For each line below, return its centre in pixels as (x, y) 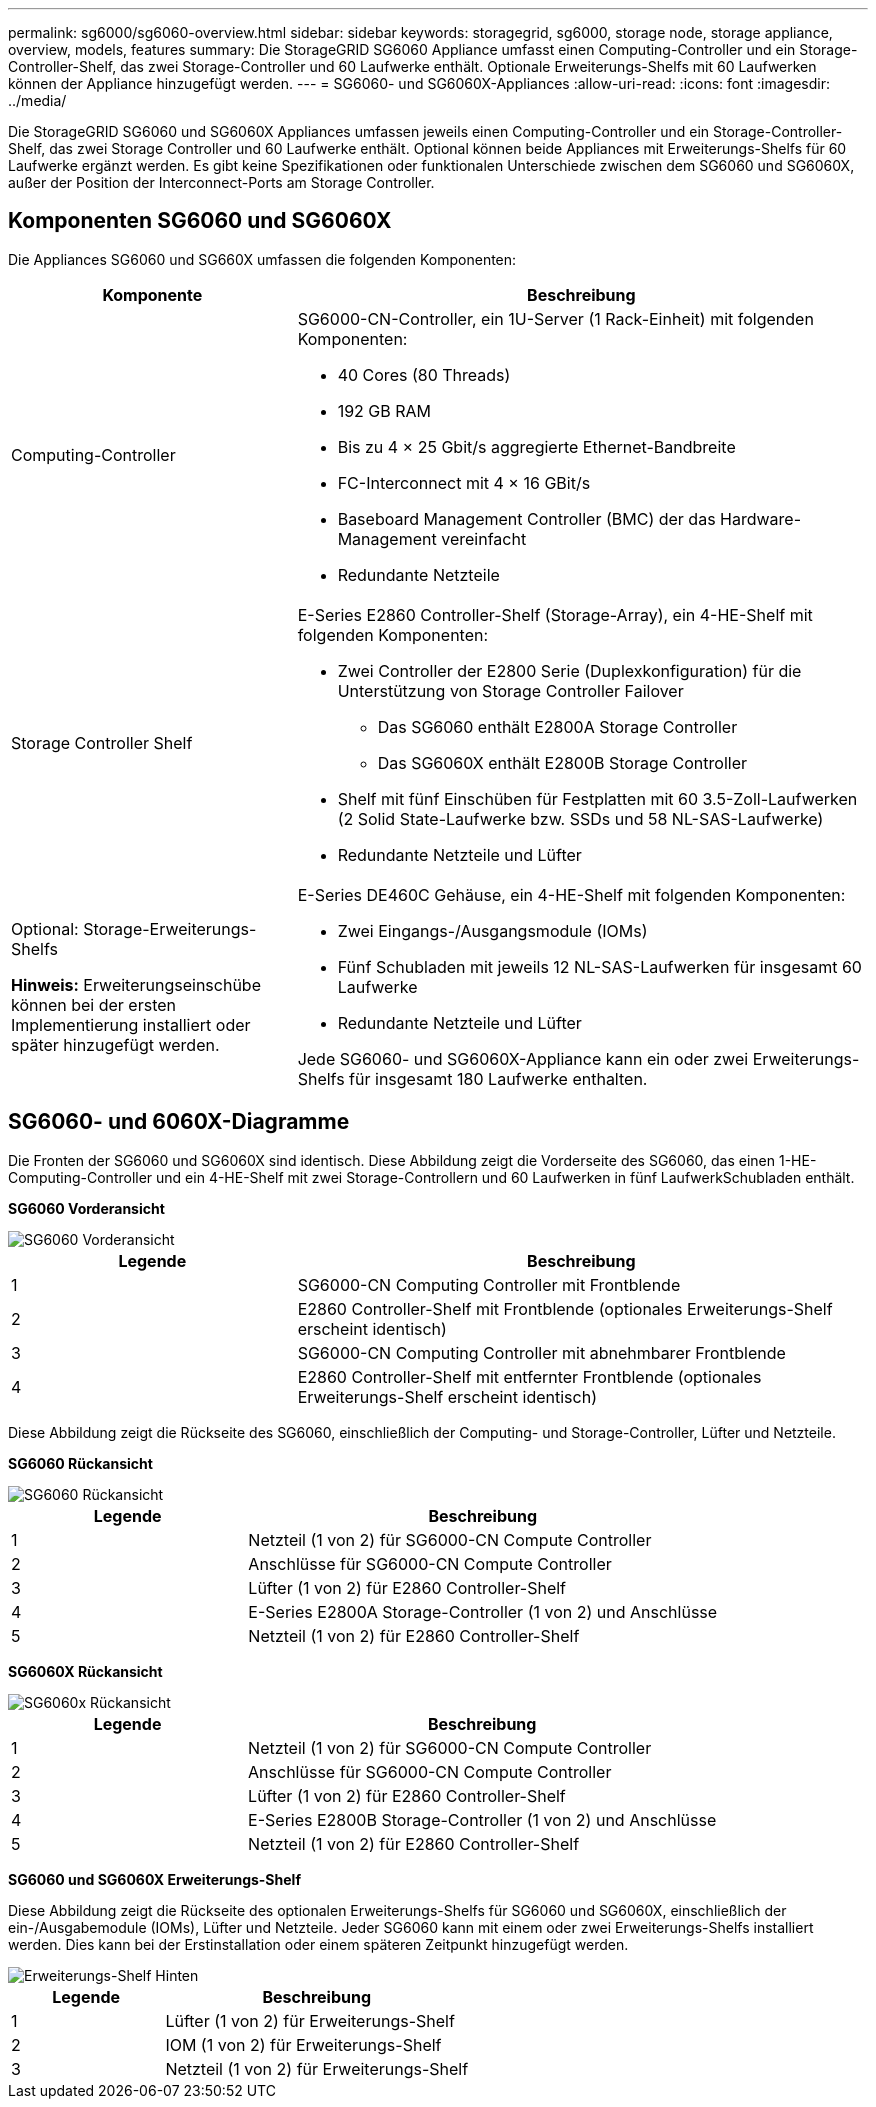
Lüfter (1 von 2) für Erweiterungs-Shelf (310, 2020)
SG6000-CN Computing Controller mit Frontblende (489, 1284)
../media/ (37, 100)
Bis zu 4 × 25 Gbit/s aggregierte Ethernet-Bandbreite (536, 446)
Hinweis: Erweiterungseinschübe (136, 984)
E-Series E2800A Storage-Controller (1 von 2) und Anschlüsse (483, 1611)
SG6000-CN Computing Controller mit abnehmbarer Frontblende (541, 1352)
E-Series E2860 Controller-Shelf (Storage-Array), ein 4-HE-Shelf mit (555, 614)
